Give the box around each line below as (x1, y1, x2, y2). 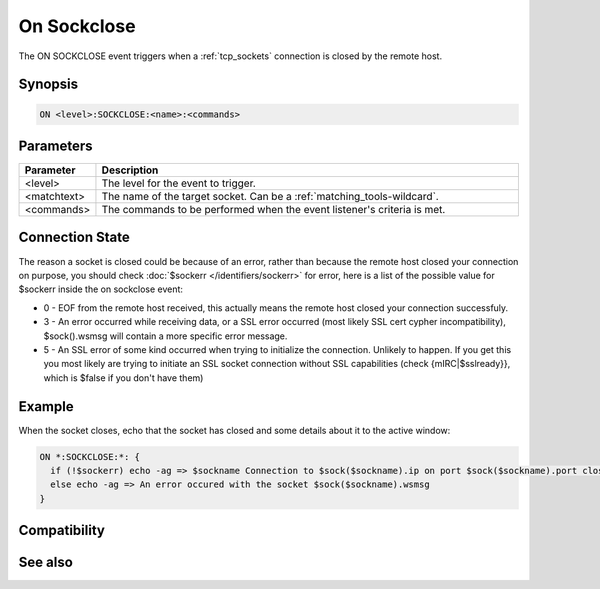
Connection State (18, 229, 130, 246)
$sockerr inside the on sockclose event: (18, 283, 184, 295)
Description (101, 163, 159, 177)
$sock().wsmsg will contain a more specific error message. (43, 330, 288, 342)
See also (18, 554, 74, 571)
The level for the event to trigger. (101, 176, 257, 190)
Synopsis (18, 76, 79, 93)
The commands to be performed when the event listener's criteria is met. (101, 203, 446, 217)
